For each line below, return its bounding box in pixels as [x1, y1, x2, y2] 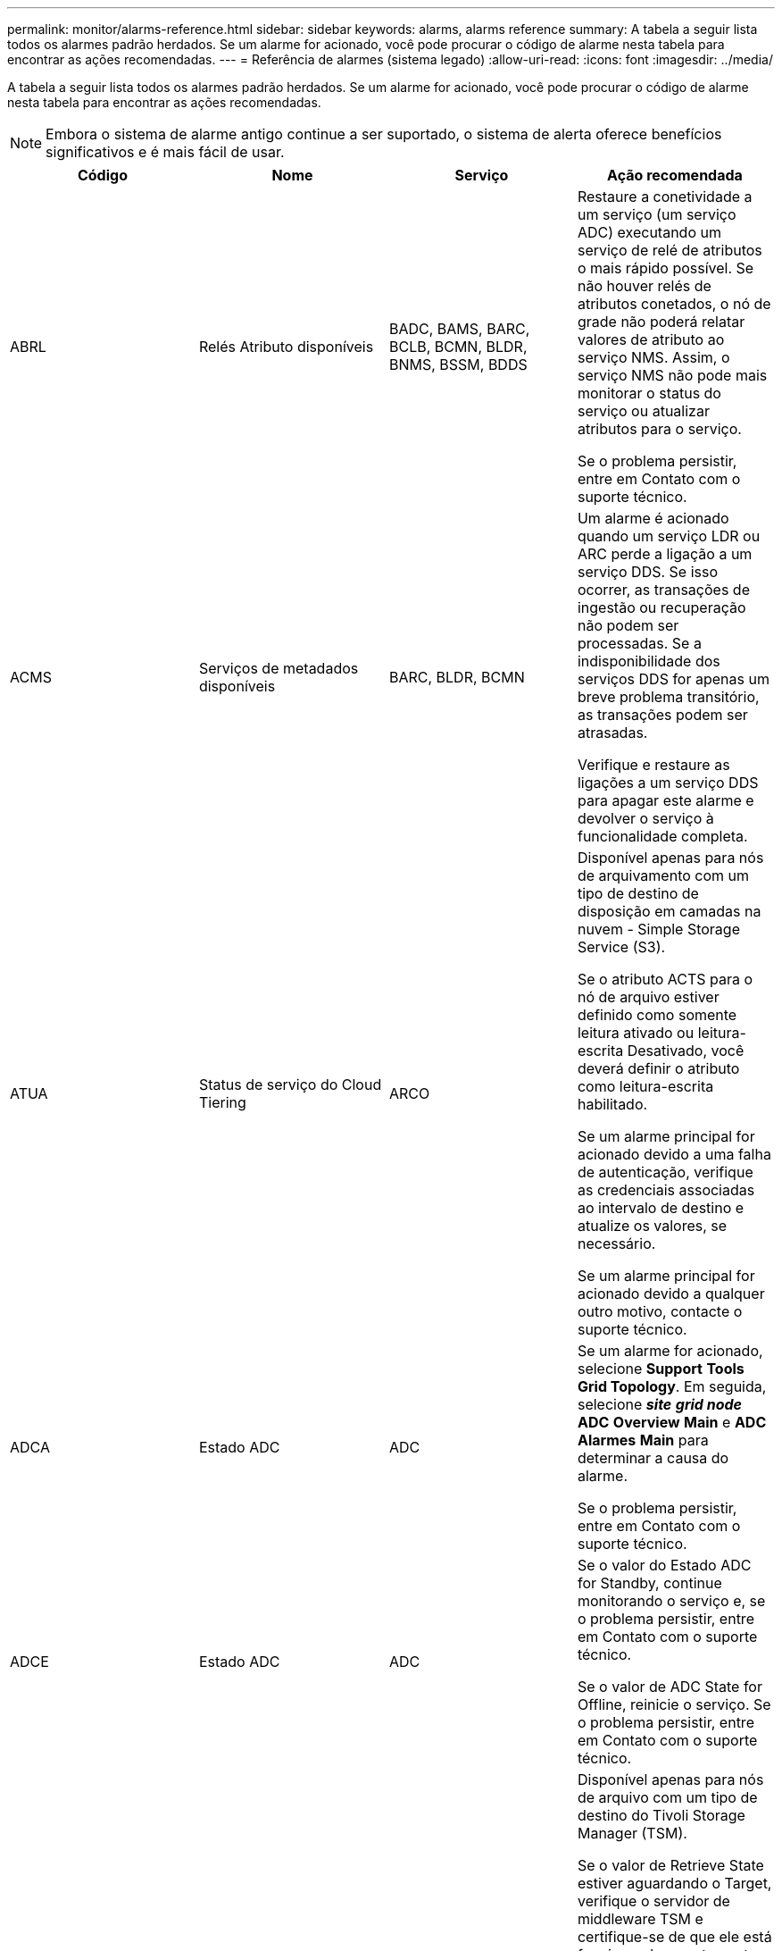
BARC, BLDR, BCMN [388, 668, 525, 686]
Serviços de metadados [198, 659, 359, 677]
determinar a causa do [577, 1449, 729, 1467]
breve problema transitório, [577, 688, 760, 706]
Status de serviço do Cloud [198, 1076, 382, 1093]
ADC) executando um [577, 223, 721, 241]
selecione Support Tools [577, 1360, 745, 1377]
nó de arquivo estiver [577, 988, 720, 1006]
